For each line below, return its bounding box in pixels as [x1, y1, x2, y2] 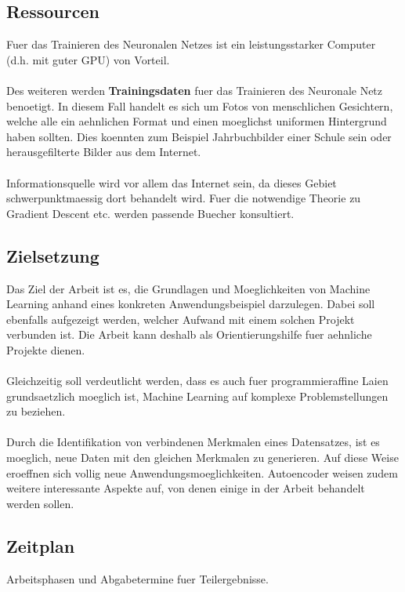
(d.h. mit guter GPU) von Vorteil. [6, 51, 170, 67]
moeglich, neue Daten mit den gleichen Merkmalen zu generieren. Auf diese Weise [6, 449, 399, 466]
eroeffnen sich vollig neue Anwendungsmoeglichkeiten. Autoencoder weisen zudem [6, 464, 398, 481]
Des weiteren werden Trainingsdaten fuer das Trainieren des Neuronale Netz [6, 82, 383, 98]
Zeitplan [6, 533, 75, 557]
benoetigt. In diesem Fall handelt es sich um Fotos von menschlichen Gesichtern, [6, 97, 393, 114]
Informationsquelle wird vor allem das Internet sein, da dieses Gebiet [6, 174, 337, 191]
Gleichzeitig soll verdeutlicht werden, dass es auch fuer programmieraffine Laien [6, 372, 389, 389]
